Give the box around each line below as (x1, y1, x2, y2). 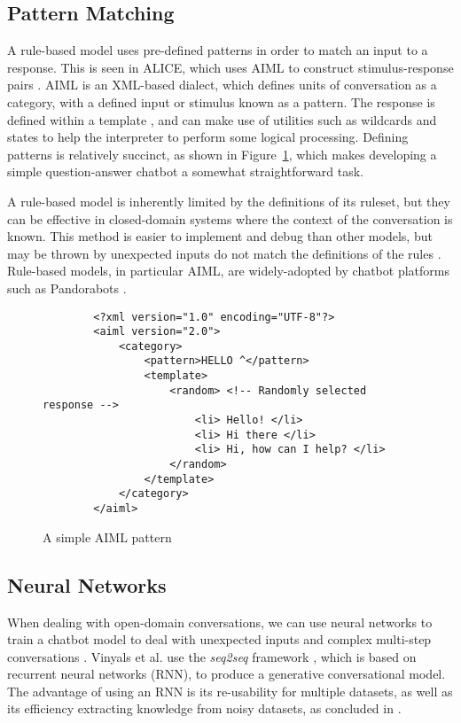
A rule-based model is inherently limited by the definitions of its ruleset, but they (7, 191, 450, 210)
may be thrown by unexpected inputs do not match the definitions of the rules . (7, 244, 441, 262)
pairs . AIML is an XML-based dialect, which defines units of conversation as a (7, 75, 437, 94)
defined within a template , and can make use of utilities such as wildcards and (7, 110, 437, 128)
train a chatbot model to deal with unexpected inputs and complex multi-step (7, 630, 432, 649)
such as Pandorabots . (7, 278, 127, 297)
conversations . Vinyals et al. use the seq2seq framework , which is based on (7, 647, 417, 665)
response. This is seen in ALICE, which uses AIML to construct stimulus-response (7, 58, 454, 76)
